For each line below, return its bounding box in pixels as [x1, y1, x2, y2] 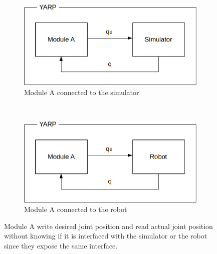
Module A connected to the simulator [24, 87, 139, 97]
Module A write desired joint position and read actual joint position [4, 220, 213, 231]
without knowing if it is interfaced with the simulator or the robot [4, 230, 207, 241]
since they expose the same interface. [4, 240, 118, 250]
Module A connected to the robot [24, 204, 127, 214]
